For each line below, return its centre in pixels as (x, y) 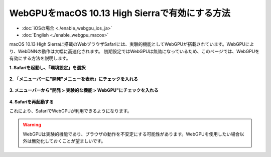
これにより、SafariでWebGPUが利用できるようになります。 (71, 111)
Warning (32, 125)
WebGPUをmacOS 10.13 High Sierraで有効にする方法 (120, 13)
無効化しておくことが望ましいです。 (69, 141)
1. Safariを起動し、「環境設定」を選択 (47, 67)
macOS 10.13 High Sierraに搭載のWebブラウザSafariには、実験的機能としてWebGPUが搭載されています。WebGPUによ (132, 44)
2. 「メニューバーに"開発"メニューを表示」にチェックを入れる (74, 79)
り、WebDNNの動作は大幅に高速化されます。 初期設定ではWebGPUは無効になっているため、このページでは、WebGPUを (134, 51)
